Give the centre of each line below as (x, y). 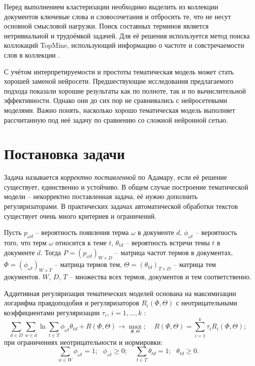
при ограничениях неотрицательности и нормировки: (83, 342)
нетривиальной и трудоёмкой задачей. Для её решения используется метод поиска (127, 35)
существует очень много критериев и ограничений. (80, 216)
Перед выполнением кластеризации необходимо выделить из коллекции (111, 6)
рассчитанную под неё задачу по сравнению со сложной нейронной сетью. (116, 119)
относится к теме (81, 243)
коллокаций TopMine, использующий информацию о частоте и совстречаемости (124, 45)
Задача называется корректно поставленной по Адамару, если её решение (115, 177)
